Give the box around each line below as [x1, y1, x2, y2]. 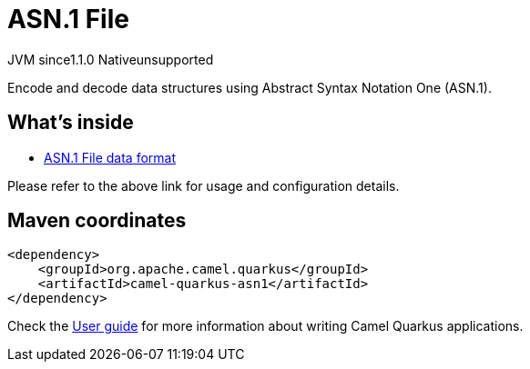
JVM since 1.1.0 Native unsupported [7, 51, 214, 67]
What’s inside [7, 111, 134, 135]
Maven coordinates [7, 209, 187, 233]
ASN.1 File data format [44, 149, 177, 165]
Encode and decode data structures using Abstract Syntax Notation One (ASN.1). [7, 79, 492, 95]
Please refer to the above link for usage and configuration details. [7, 177, 400, 194]
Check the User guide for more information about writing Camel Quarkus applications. [7, 318, 524, 334]
